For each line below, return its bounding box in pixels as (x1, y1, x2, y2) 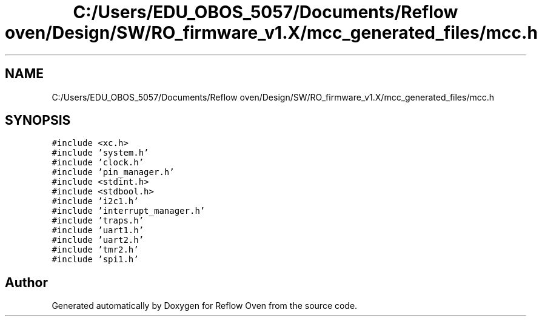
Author (5, 274, 48, 290)
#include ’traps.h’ (52, 216, 144, 226)
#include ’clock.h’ (52, 157, 144, 168)
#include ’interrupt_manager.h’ (52, 206, 206, 216)
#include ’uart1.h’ (52, 225, 144, 236)
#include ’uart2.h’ (52, 235, 144, 245)
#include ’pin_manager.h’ (52, 167, 175, 177)
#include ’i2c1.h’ (52, 196, 139, 207)
